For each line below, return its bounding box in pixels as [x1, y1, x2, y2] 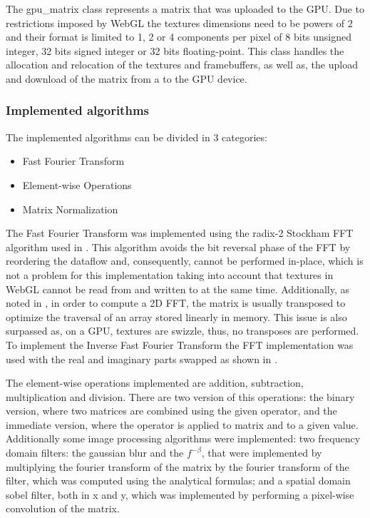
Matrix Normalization [22, 201, 118, 216]
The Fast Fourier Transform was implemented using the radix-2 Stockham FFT [6, 225, 354, 240]
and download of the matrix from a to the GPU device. [6, 71, 247, 86]
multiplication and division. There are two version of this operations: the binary [6, 389, 355, 404]
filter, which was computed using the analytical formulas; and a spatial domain [6, 473, 351, 488]
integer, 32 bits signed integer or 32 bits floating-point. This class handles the [6, 43, 344, 58]
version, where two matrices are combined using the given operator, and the [6, 403, 337, 418]
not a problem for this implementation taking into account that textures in [6, 267, 334, 282]
